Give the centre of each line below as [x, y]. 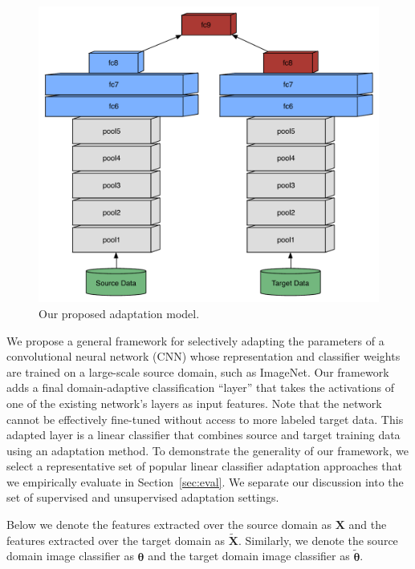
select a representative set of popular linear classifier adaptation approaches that [205, 466]
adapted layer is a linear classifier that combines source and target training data [203, 435]
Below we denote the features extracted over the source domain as [169, 525]
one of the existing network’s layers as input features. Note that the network [194, 403]
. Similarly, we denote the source [318, 540]
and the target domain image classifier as [249, 556]
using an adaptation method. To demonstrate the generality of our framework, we [207, 450]
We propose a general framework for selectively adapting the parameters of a [195, 340]
